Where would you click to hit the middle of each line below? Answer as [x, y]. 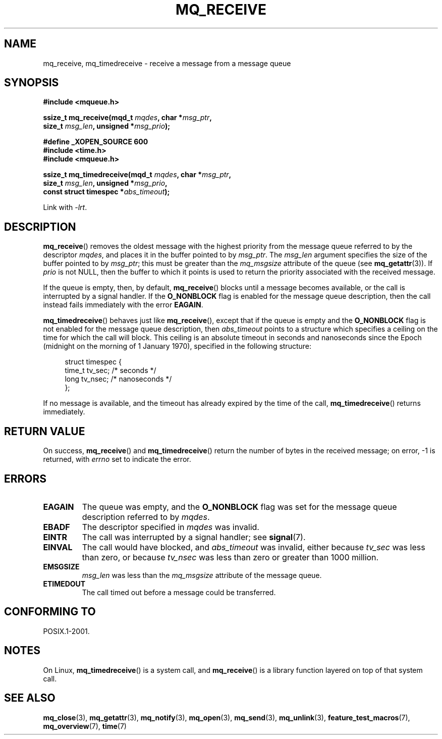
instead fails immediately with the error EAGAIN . [123, 305]
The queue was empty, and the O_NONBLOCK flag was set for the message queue [239, 507]
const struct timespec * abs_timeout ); [106, 192]
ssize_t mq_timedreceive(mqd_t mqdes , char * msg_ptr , [137, 175]
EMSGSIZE [61, 566]
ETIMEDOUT [64, 584]
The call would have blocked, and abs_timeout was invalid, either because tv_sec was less [254, 547]
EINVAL [58, 547]
